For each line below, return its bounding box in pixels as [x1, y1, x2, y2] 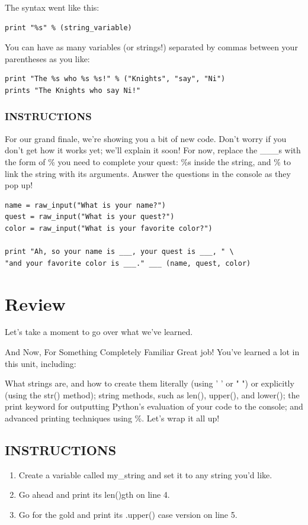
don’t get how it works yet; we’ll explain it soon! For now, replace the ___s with [5, 144, 301, 156]
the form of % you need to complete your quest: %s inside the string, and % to [5, 155, 291, 168]
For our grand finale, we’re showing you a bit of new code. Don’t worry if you [5, 132, 287, 144]
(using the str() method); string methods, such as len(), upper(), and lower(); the [5, 388, 300, 401]
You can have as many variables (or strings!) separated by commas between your [5, 41, 298, 53]
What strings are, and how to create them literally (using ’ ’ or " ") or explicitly [5, 377, 294, 389]
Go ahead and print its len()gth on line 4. [18, 488, 170, 501]
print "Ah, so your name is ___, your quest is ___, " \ [5, 247, 234, 256]
